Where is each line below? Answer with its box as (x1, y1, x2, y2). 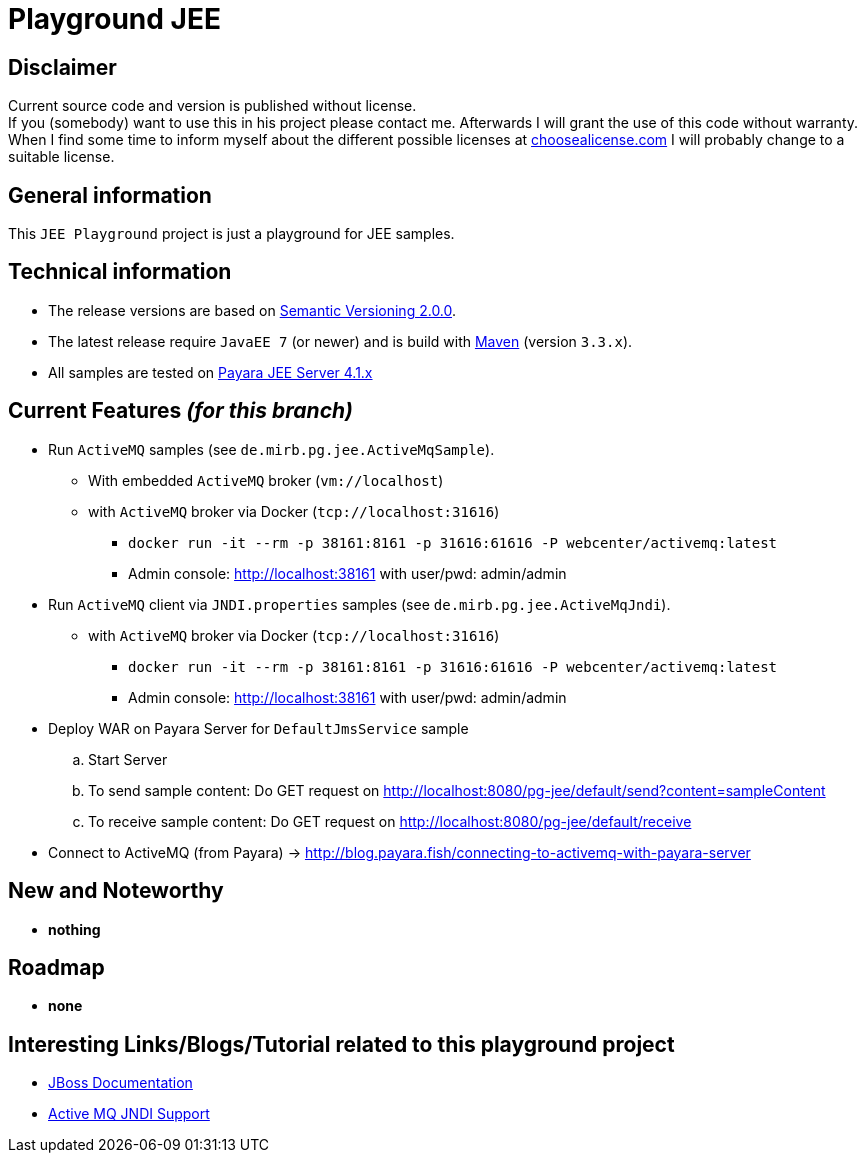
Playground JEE (8, 2, 221, 36)
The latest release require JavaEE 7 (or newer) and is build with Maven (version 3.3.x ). (48, 332, 633, 350)
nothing (48, 920, 101, 938)
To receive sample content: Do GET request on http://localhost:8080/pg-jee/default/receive (88, 812, 692, 830)
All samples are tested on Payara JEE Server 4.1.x (48, 363, 373, 381)
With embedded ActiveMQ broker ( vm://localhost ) (88, 471, 444, 489)
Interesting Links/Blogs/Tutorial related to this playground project (8, 1031, 675, 1057)
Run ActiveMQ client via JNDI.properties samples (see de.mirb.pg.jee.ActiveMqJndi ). (48, 595, 671, 613)
